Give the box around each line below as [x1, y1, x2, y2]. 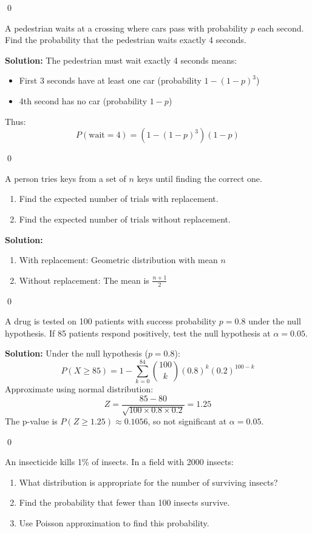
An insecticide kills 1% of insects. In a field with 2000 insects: [5, 455, 234, 468]
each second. [257, 21, 304, 34]
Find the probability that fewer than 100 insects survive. [19, 496, 230, 509]
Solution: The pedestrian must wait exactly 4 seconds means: [5, 53, 237, 66]
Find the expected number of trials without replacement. [19, 212, 231, 225]
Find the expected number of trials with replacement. [19, 192, 219, 205]
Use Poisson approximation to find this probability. [19, 517, 209, 529]
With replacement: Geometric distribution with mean [19, 253, 218, 266]
